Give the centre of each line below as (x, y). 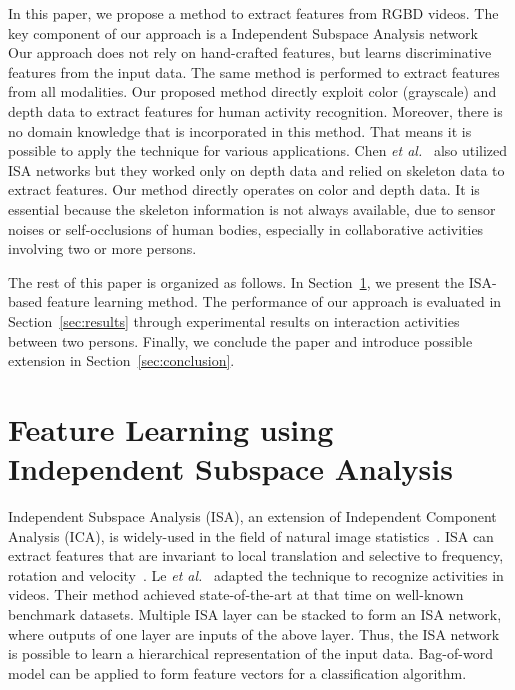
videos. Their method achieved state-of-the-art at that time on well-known (236, 594)
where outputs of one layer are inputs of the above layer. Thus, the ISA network (254, 633)
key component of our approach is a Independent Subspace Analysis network (243, 32)
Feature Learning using (171, 428)
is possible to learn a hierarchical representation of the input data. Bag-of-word (250, 653)
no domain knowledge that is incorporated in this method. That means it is (240, 130)
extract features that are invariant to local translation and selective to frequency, (256, 555)
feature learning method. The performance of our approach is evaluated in (274, 301)
